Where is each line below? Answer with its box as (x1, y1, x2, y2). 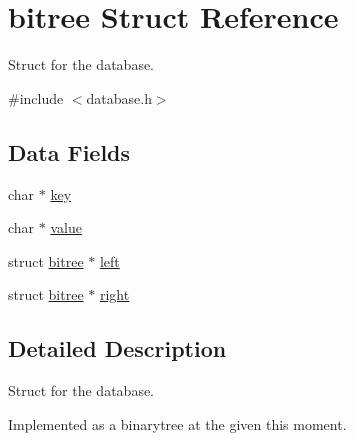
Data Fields (8, 136, 131, 167)
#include (8, 87, 64, 108)
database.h (86, 87, 152, 108)
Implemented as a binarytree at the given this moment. (8, 413, 347, 434)
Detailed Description (8, 333, 227, 364)
